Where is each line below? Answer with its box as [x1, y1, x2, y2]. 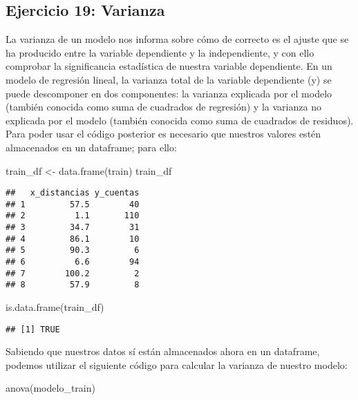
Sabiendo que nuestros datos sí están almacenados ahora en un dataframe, [6, 344, 320, 359]
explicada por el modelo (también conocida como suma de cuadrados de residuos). [6, 113, 354, 127]
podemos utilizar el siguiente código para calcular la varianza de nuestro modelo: [6, 357, 348, 372]
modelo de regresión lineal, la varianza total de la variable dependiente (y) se [6, 72, 332, 86]
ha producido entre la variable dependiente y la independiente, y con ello [6, 45, 314, 59]
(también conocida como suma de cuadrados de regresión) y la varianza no [6, 99, 321, 114]
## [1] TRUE [6, 324, 60, 334]
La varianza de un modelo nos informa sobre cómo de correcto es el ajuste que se [6, 32, 349, 46]
